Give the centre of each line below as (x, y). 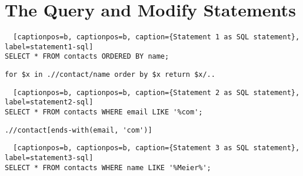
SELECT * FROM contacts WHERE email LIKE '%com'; (104, 112)
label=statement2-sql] (49, 102)
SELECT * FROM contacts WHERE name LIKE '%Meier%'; (108, 167)
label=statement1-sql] (49, 47)
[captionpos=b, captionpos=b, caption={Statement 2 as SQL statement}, (157, 92)
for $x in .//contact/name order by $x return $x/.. (110, 75)
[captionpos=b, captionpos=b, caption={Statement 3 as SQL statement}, (157, 148)
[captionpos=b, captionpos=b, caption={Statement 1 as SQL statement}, (157, 37)
